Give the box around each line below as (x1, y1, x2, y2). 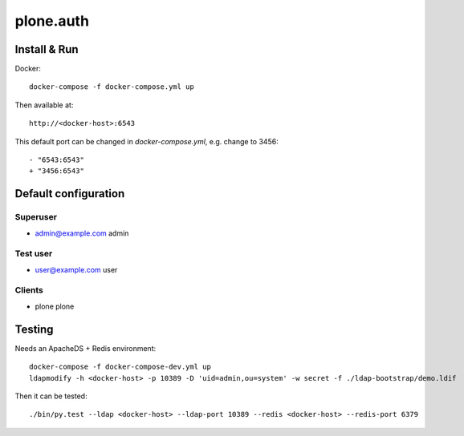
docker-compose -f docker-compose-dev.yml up (29, 362, 212, 372)
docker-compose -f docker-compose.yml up (29, 83, 194, 91)
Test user (14, 248, 53, 260)
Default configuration (14, 187, 125, 200)
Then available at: (14, 100, 74, 110)
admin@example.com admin (35, 228, 129, 238)
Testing (14, 322, 54, 336)
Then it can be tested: (14, 391, 88, 401)
